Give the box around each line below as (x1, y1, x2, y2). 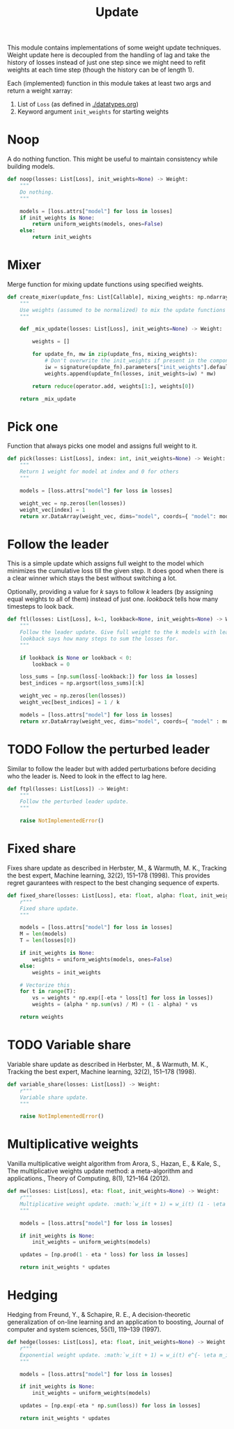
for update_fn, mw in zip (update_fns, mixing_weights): (32, 351, 198, 358)
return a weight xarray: (7, 86, 73, 95)
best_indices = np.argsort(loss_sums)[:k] (19, 680, 145, 687)
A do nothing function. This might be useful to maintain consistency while (7, 155, 218, 164)
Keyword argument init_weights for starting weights (17, 107, 169, 116)
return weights (19, 1014, 64, 1021)
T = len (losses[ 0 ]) (19, 937, 77, 944)
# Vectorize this (19, 981, 70, 989)
